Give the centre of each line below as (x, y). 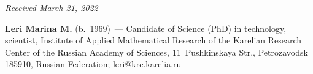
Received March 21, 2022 (52, 7)
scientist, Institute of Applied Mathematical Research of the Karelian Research (153, 40)
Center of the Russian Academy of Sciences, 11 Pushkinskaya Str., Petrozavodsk (156, 52)
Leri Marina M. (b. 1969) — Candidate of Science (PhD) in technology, (146, 28)
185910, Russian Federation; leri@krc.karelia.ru (93, 64)
